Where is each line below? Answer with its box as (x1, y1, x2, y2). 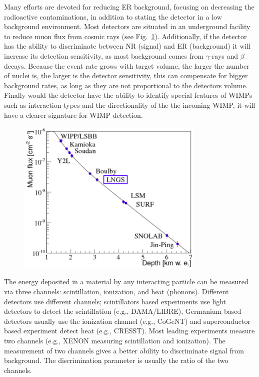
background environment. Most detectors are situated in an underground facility (4, 21, 250, 32)
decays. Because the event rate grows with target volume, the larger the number (4, 60, 249, 71)
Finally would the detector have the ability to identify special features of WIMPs (4, 90, 252, 100)
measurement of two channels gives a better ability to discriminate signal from (4, 345, 244, 355)
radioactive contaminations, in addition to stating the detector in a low (4, 11, 222, 22)
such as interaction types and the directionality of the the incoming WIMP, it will (4, 99, 255, 110)
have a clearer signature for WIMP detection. (4, 109, 143, 120)
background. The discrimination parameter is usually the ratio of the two (4, 355, 228, 365)
